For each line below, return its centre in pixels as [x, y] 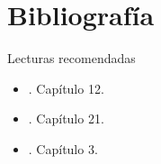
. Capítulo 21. [66, 118]
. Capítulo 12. [66, 88]
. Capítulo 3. [63, 148]
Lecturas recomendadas [72, 58]
